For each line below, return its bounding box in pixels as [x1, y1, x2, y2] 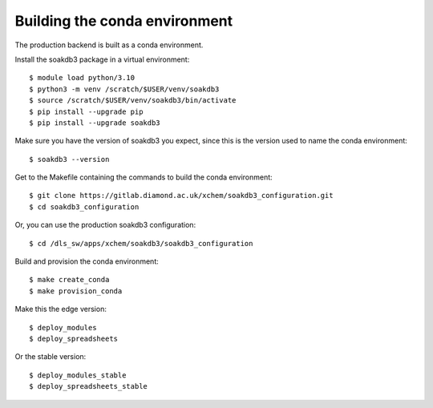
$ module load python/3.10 [29, 73, 136, 83]
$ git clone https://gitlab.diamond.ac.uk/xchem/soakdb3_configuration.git [29, 191, 334, 200]
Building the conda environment [14, 12, 233, 30]
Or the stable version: [14, 352, 87, 362]
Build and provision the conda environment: [14, 257, 160, 266]
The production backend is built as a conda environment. [14, 40, 204, 50]
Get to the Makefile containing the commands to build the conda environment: [14, 172, 273, 182]
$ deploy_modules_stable [29, 370, 127, 380]
